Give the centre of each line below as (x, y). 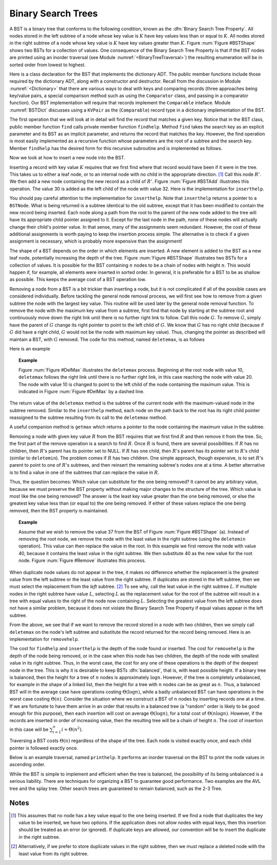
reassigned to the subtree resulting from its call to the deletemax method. (88, 418)
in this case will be (29, 729)
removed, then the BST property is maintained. (59, 510)
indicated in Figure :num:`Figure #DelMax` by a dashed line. (82, 391)
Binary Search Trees (54, 13)
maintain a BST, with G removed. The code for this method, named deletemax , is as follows (107, 339)
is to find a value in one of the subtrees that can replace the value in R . (84, 472)
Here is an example (30, 348)
